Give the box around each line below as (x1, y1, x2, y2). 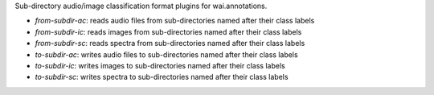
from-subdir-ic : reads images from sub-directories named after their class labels (35, 27, 302, 36)
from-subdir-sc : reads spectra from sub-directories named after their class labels (35, 39, 305, 48)
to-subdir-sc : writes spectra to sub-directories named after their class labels (35, 72, 289, 82)
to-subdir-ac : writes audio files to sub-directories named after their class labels (35, 49, 298, 60)
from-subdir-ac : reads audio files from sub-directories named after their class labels (35, 16, 315, 26)
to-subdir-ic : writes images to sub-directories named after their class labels (35, 60, 285, 70)
